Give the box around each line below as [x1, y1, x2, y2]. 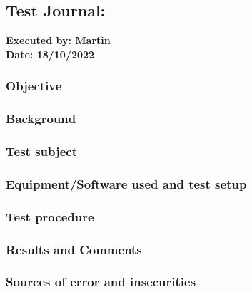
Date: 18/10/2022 [6, 46, 95, 61]
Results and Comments [6, 240, 142, 258]
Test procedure [6, 207, 94, 225]
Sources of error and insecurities [6, 273, 196, 291]
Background [6, 110, 76, 127]
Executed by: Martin [6, 33, 111, 48]
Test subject [6, 142, 78, 160]
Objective [6, 77, 62, 95]
